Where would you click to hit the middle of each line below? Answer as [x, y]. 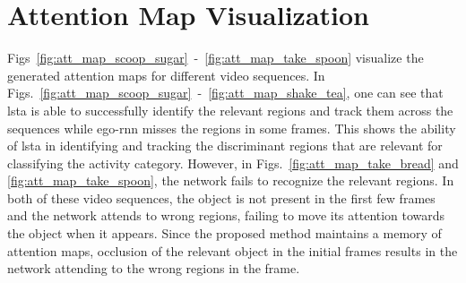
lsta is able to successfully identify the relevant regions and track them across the [230, 110]
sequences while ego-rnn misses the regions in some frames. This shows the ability [232, 128]
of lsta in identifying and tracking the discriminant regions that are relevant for [225, 146]
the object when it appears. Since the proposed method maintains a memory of [224, 233]
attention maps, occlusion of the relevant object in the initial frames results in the [233, 250]
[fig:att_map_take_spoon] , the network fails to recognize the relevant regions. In [231, 180]
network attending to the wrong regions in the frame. [154, 268]
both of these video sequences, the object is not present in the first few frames [221, 197]
